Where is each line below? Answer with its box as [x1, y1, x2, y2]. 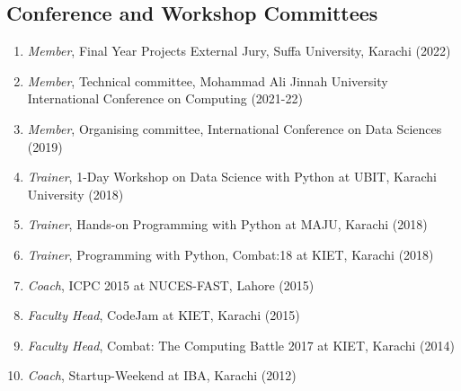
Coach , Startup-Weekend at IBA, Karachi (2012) [27, 366, 297, 385]
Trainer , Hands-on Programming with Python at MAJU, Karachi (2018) [27, 215, 428, 234]
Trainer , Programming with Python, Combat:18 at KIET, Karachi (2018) [27, 244, 434, 263]
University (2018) [27, 184, 124, 203]
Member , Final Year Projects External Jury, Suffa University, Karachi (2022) [27, 41, 451, 60]
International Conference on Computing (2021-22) [27, 89, 303, 108]
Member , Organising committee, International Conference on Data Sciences [27, 119, 442, 138]
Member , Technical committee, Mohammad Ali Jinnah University [27, 71, 388, 90]
